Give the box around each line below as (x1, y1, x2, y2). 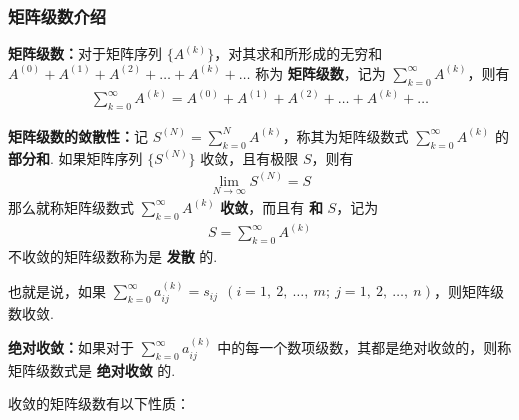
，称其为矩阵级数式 (282, 125, 409, 146)
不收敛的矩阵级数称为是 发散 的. (8, 246, 218, 267)
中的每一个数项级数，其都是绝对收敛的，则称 (217, 337, 512, 358)
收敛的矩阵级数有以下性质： (8, 393, 190, 414)
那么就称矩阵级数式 (8, 196, 134, 217)
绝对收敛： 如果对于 (8, 337, 134, 358)
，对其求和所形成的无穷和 (214, 43, 383, 64)
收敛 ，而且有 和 (220, 196, 323, 217)
